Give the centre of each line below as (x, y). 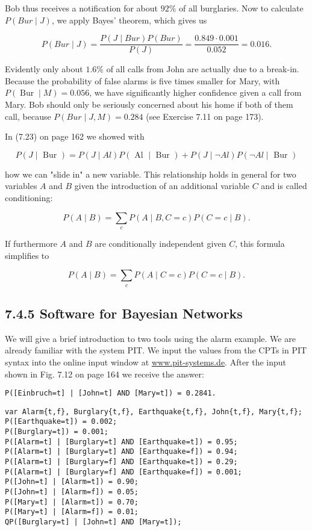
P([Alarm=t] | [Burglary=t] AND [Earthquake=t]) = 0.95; (121, 442)
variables (21, 186)
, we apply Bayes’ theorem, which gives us (129, 20)
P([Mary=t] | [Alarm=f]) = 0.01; (72, 512)
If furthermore (31, 243)
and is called (284, 186)
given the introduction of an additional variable (162, 186)
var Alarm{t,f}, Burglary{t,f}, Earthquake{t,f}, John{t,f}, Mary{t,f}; (154, 411)
